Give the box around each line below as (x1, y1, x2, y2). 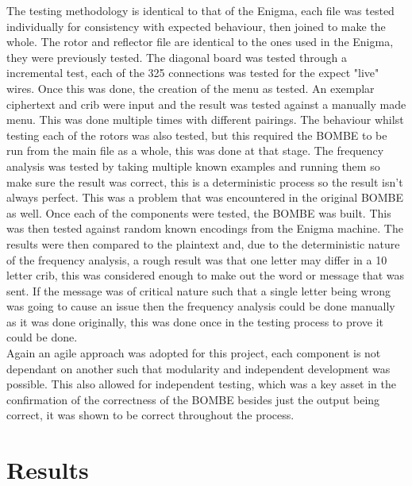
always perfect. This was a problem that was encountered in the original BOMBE (6, 189, 403, 206)
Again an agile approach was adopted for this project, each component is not (6, 345, 381, 361)
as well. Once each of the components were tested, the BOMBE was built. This (6, 204, 391, 221)
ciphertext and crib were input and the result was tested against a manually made (6, 95, 406, 112)
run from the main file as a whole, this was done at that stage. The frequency (6, 142, 384, 159)
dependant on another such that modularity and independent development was (6, 360, 391, 376)
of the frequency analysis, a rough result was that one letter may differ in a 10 (6, 251, 387, 268)
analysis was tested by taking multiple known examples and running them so (6, 157, 380, 174)
